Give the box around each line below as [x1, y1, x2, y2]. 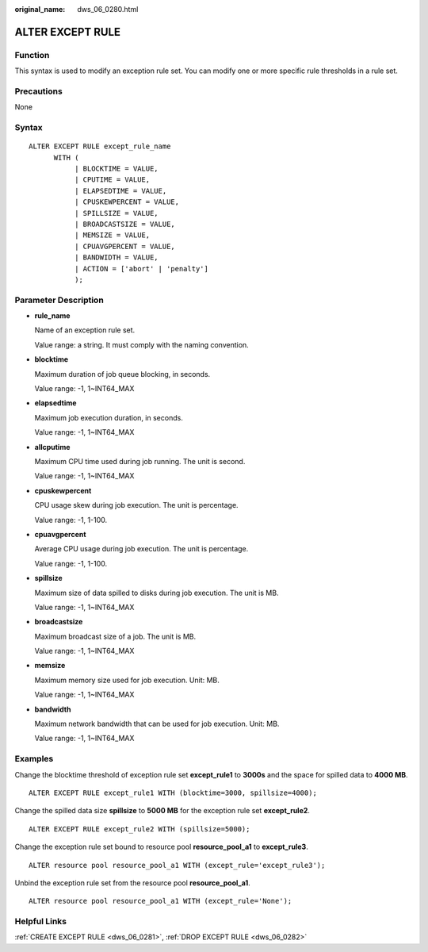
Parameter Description [14, 294, 105, 305]
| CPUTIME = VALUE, [74, 175, 151, 184]
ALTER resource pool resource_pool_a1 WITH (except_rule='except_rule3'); [29, 861, 326, 869]
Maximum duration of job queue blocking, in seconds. [34, 369, 211, 378]
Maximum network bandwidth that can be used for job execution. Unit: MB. [34, 719, 280, 729]
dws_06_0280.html [77, 5, 139, 13]
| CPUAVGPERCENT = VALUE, [74, 242, 176, 251]
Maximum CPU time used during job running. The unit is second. [34, 456, 246, 466]
